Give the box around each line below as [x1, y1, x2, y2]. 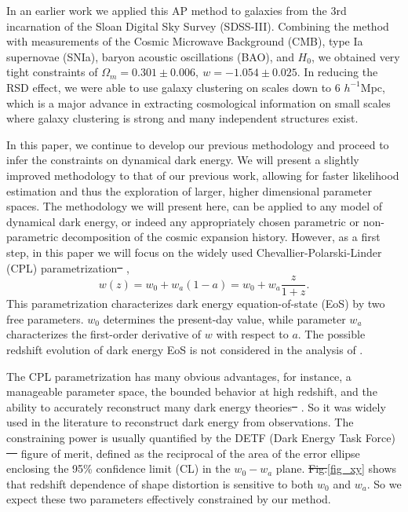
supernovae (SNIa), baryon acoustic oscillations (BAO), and [6, 48, 294, 64]
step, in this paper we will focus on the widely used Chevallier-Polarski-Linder [6, 243, 382, 260]
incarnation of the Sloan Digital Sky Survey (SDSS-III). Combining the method [6, 17, 389, 34]
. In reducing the [297, 64, 378, 80]
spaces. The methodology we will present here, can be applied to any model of [6, 198, 382, 214]
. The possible [297, 326, 366, 342]
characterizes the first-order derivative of [6, 326, 202, 342]
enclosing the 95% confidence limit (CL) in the [6, 460, 231, 477]
